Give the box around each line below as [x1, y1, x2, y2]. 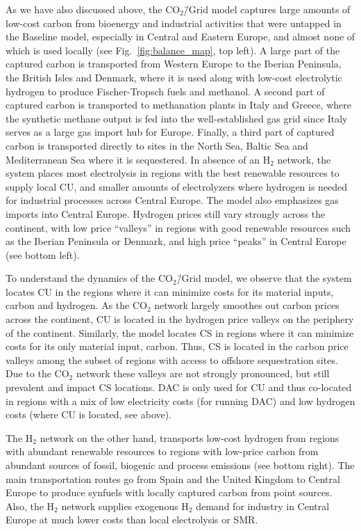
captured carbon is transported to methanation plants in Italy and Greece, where [6, 97, 351, 112]
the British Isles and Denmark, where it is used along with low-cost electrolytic [6, 70, 342, 84]
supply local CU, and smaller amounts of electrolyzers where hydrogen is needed [6, 179, 348, 193]
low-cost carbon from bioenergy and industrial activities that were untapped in [6, 15, 342, 30]
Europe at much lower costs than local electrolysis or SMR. [6, 512, 258, 527]
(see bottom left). [6, 247, 80, 262]
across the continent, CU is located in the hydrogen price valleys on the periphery [6, 312, 354, 326]
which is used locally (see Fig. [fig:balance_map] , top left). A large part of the [6, 42, 340, 57]
